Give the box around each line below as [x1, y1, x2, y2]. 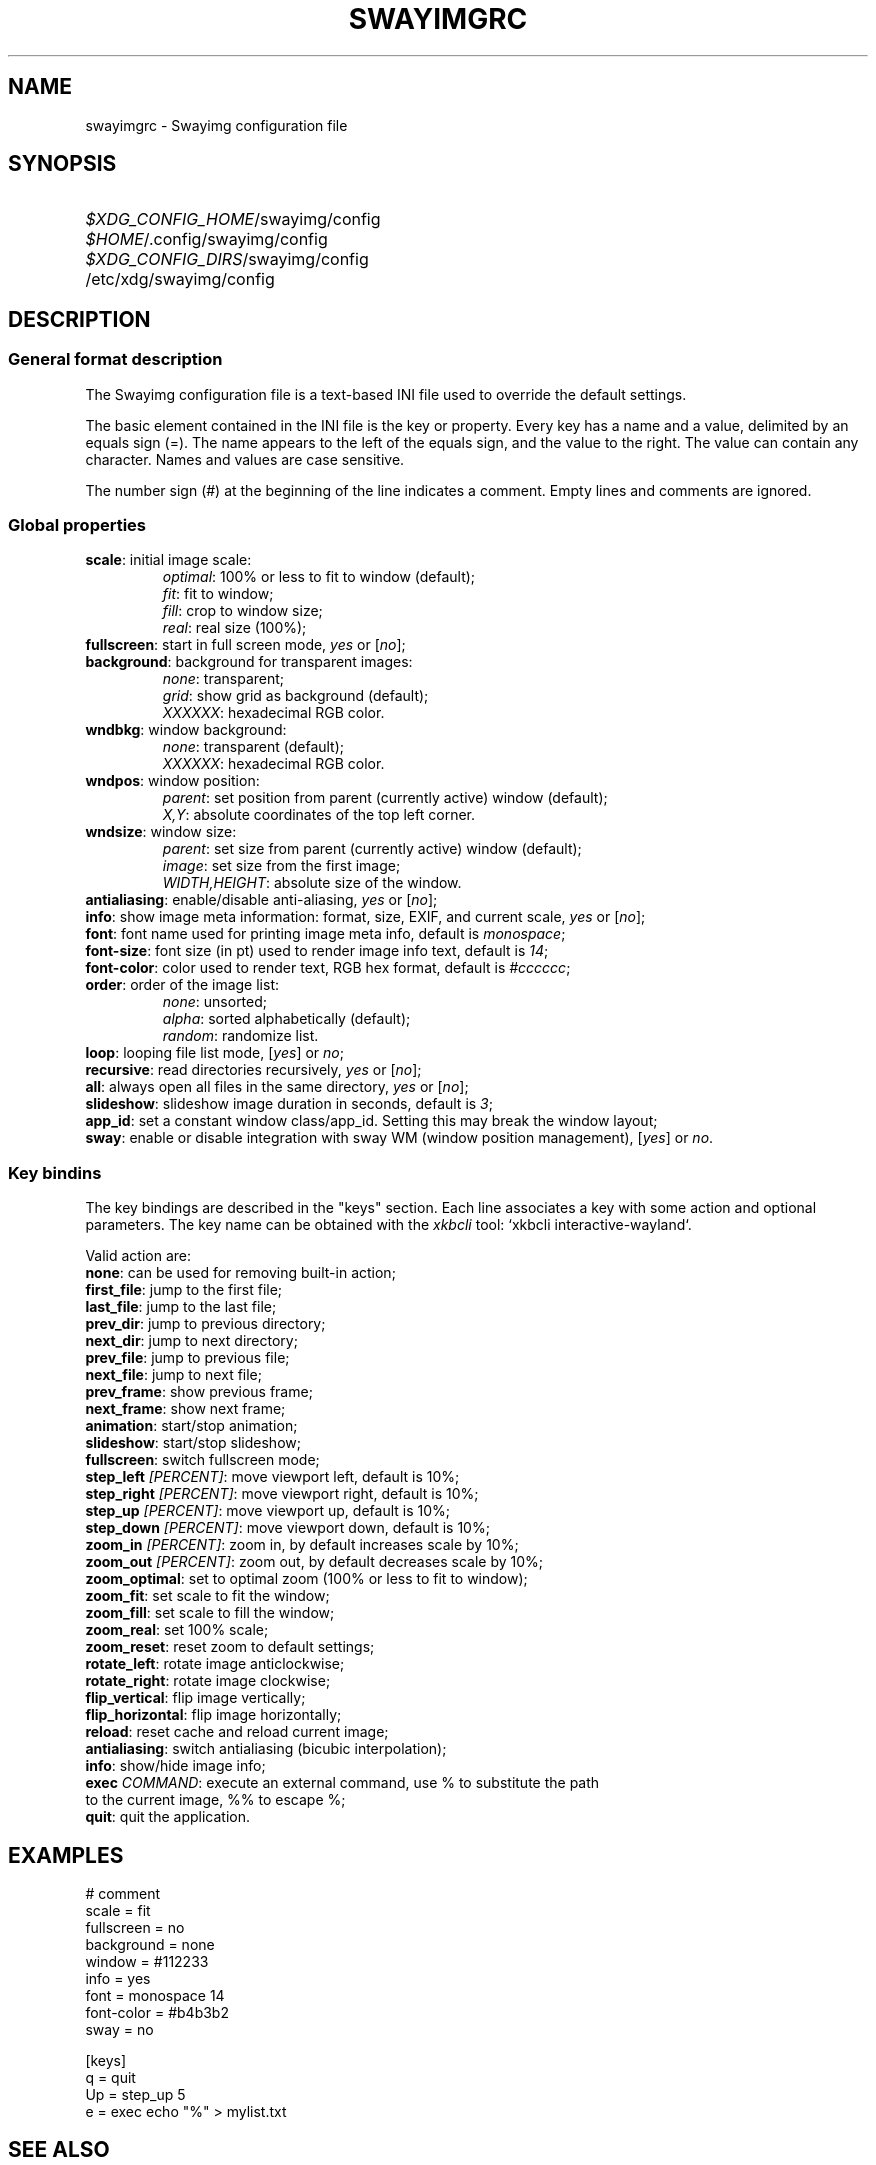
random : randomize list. [162, 1027, 319, 1045]
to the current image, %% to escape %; [85, 1791, 346, 1809]
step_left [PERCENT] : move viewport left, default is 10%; [85, 1468, 460, 1486]
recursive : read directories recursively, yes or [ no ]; [85, 1061, 422, 1079]
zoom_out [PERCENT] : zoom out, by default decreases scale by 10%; [85, 1553, 544, 1571]
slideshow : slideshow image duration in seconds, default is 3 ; [85, 1095, 493, 1113]
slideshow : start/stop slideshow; [85, 1434, 301, 1452]
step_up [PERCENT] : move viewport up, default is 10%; [85, 1502, 451, 1520]
